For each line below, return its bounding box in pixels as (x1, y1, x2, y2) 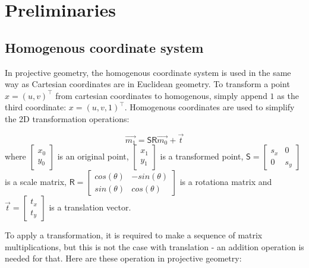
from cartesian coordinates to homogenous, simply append (55, 89, 267, 101)
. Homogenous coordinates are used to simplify (124, 101, 295, 113)
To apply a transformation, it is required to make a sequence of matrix (5, 229, 263, 241)
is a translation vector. (49, 201, 131, 213)
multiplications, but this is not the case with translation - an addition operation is (5, 240, 304, 253)
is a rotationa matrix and (179, 176, 272, 188)
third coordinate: (5, 101, 67, 113)
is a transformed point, (160, 150, 244, 162)
